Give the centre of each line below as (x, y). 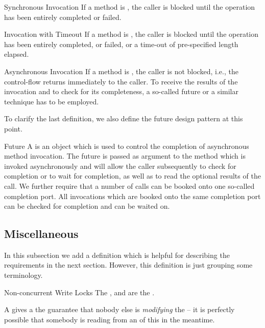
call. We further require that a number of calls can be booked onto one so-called (129, 185)
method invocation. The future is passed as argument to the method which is (125, 156)
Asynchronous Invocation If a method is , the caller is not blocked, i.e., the (121, 71)
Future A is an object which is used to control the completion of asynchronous (127, 146)
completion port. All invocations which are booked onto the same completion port (132, 196)
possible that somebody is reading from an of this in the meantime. (110, 319)
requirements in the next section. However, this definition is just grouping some (128, 265)
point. (13, 128)
